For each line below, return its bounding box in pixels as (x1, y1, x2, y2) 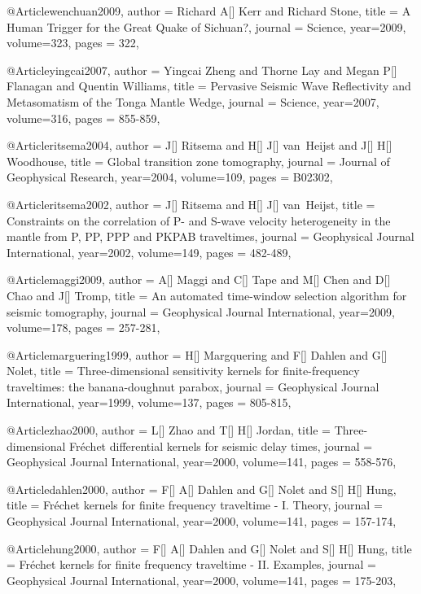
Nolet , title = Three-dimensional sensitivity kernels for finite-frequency (7, 362, 360, 379)
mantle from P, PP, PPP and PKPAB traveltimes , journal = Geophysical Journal (7, 228, 414, 245)
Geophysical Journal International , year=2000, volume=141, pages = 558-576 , (7, 453, 397, 470)
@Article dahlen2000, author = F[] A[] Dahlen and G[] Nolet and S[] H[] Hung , (7, 480, 397, 497)
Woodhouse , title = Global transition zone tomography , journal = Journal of (7, 152, 390, 169)
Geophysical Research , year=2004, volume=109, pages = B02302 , (7, 168, 333, 186)
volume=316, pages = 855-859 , (7, 109, 160, 126)
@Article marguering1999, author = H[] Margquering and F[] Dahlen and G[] (7, 346, 388, 363)
